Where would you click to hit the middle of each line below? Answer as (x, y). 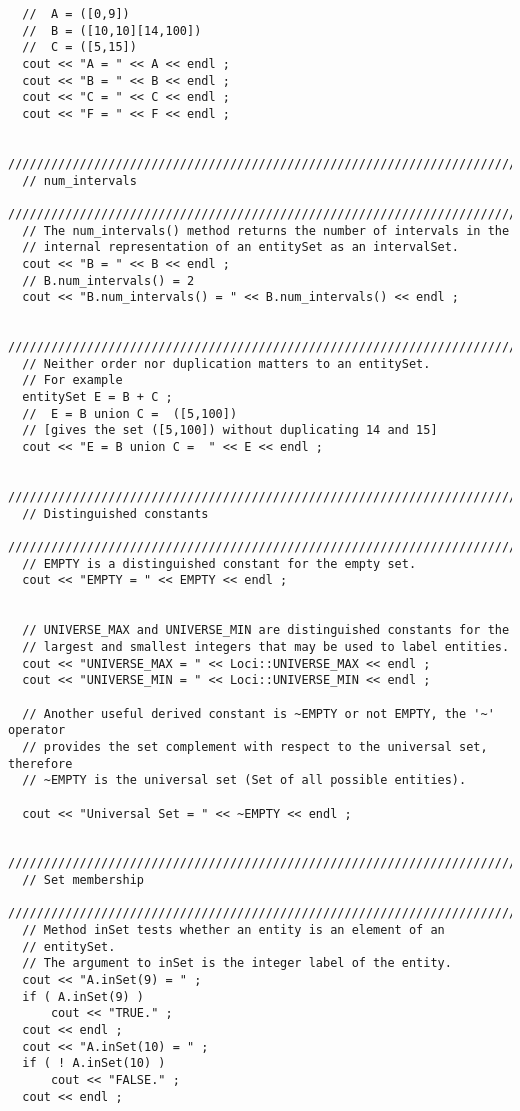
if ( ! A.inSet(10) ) (94, 1063)
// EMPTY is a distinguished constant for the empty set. (219, 563)
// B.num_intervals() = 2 (108, 280)
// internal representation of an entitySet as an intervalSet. (241, 247)
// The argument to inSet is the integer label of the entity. (237, 963)
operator (37, 730)
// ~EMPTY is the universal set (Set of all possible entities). (244, 780)
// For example (72, 380)
